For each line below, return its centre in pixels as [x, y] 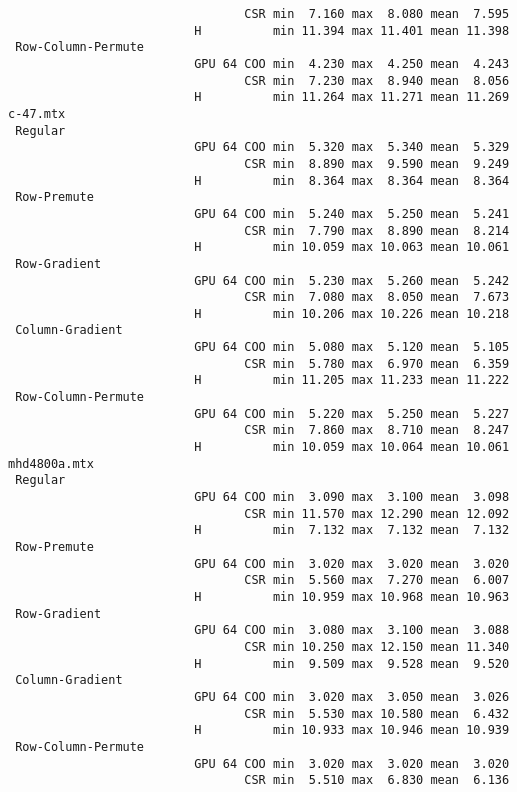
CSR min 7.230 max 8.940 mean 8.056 [377, 80]
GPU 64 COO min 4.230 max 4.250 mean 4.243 [352, 63]
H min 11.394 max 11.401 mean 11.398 [352, 30]
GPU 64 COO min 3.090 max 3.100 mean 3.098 [352, 497]
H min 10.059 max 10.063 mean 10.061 [352, 247]
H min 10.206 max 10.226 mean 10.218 [352, 313]
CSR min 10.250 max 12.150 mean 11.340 [377, 646]
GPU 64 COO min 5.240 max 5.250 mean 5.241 [352, 213]
